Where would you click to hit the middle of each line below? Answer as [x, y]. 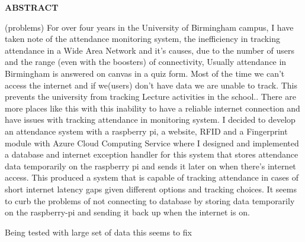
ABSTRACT [32, 7]
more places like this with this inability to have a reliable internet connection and [152, 108]
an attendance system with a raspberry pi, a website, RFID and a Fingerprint [146, 131]
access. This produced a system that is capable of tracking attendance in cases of [152, 177]
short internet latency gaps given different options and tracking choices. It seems [151, 189]
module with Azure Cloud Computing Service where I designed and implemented [152, 143]
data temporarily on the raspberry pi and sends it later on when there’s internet [150, 166]
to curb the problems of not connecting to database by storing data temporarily [150, 200]
